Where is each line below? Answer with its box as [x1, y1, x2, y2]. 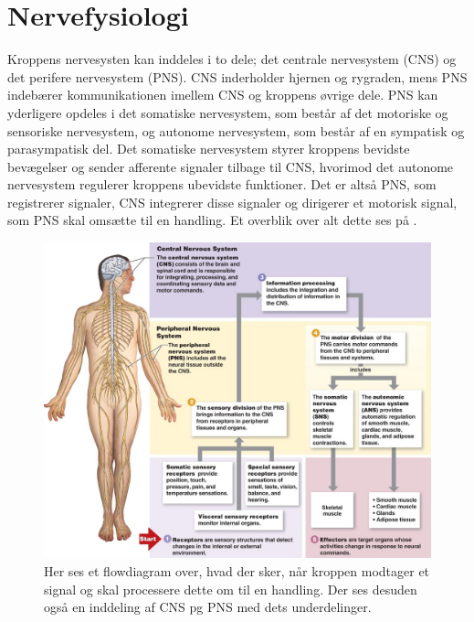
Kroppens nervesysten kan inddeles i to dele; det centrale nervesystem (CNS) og [7, 49, 457, 69]
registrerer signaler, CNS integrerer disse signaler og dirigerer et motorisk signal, [7, 192, 458, 211]
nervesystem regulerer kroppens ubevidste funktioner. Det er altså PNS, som [7, 175, 437, 194]
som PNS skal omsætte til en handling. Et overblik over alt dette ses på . [7, 210, 417, 230]
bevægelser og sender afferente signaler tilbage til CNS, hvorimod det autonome [7, 156, 454, 176]
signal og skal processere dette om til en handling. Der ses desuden [44, 579, 417, 598]
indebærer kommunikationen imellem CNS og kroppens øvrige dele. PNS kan [7, 85, 438, 104]
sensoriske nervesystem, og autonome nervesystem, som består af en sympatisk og [7, 121, 465, 140]
